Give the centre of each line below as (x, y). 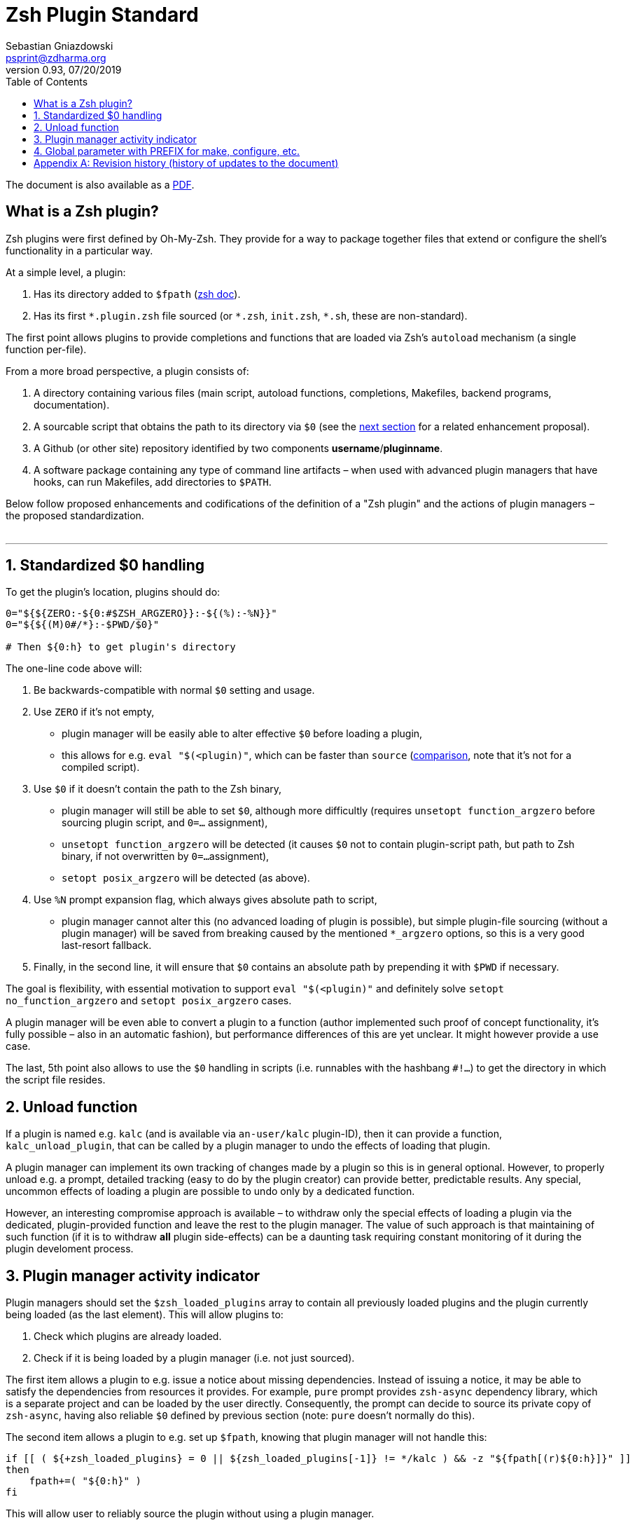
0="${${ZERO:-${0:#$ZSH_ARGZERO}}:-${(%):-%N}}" (141, 614)
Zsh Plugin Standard (102, 15)
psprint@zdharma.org (56, 57)
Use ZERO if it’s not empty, (94, 712)
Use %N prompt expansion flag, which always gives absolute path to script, (205, 900)
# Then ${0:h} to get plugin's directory (121, 647)
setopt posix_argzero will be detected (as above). (186, 878)
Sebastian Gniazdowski (60, 46)
